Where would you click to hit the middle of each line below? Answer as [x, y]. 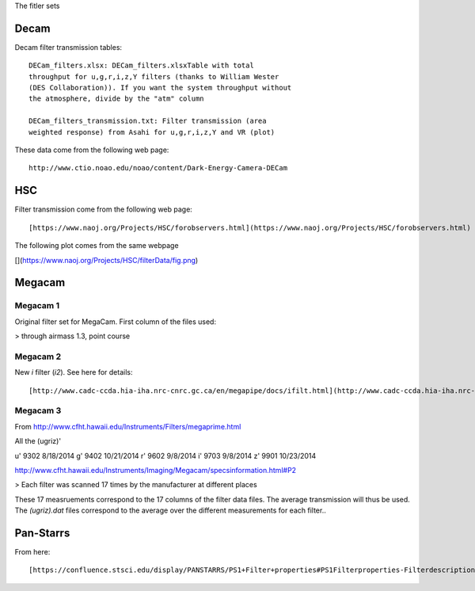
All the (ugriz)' [38, 441]
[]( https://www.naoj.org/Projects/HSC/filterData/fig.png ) [106, 260]
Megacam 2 [38, 357]
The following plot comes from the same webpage [97, 246]
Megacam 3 [38, 410]
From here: [32, 551]
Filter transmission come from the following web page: [104, 209]
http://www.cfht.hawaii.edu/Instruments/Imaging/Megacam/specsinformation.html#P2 [156, 470]
